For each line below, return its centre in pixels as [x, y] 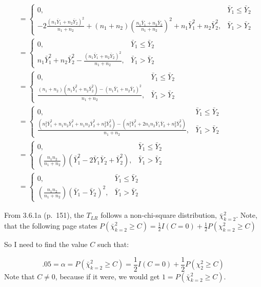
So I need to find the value [46, 244]
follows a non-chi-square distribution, [159, 215]
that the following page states [51, 226]
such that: [113, 244]
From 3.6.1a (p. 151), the [44, 215]
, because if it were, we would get [107, 276]
